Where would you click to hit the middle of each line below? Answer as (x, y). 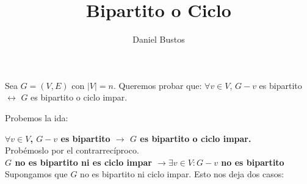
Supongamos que (36, 174)
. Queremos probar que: (157, 85)
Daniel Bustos (159, 39)
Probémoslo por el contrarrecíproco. (72, 150)
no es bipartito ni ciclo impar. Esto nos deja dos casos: (182, 174)
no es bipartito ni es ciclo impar (83, 162)
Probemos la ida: (37, 117)
